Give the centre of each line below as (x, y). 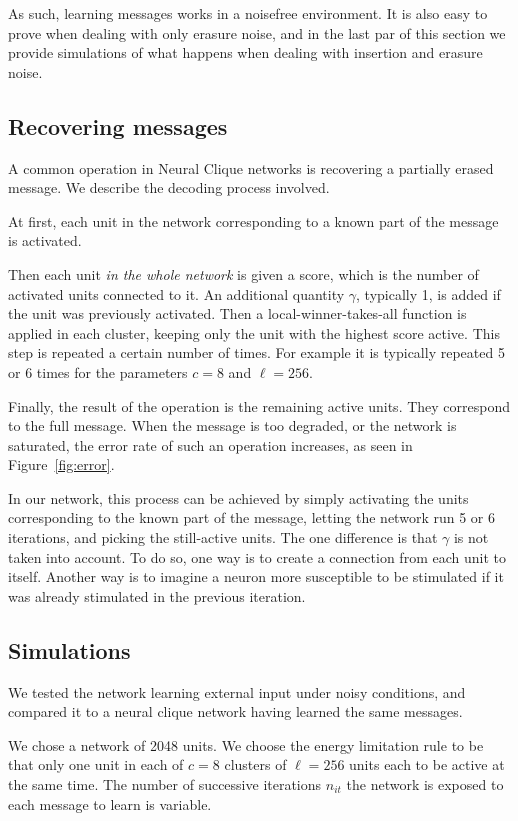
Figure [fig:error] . (61, 464)
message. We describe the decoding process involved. (169, 187)
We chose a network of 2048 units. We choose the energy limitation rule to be (246, 744)
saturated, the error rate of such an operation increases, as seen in (210, 444)
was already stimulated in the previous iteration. (157, 595)
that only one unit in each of (96, 764)
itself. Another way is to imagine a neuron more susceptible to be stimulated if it (256, 576)
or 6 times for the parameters (98, 371)
